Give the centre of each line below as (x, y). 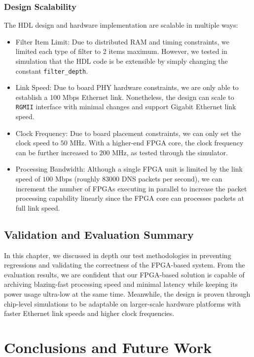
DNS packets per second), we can (172, 179)
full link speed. (38, 207)
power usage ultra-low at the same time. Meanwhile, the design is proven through (127, 294)
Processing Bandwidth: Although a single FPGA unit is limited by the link (129, 169)
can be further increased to (56, 152)
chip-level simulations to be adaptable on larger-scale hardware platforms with (123, 303)
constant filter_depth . (52, 70)
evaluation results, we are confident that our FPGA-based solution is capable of (124, 274)
